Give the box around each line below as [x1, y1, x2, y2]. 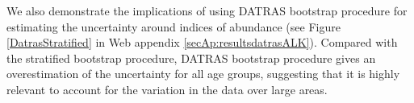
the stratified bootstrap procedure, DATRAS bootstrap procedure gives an [6, 49, 376, 66]
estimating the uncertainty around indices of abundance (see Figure [6, 18, 341, 35]
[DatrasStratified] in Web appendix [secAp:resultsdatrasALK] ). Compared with [6, 34, 398, 51]
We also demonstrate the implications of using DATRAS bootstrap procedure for [6, 2, 408, 19]
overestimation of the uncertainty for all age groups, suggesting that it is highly [6, 65, 400, 82]
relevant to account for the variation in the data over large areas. [6, 80, 328, 97]
